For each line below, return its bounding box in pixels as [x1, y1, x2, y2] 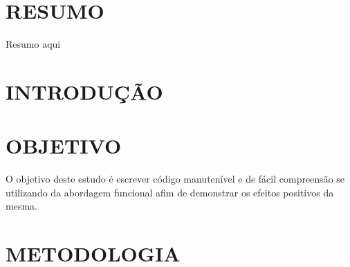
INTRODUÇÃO [6, 77, 163, 105]
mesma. [6, 199, 37, 213]
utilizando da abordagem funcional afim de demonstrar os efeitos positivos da [6, 185, 334, 199]
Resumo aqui [6, 37, 61, 51]
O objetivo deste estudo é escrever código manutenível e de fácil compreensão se [6, 172, 345, 186]
